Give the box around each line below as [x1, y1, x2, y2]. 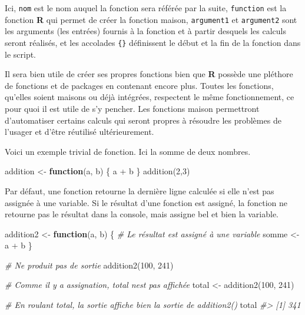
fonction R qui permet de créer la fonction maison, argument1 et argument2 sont [5, 13, 297, 25]
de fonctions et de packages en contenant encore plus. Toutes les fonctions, [5, 79, 274, 91]
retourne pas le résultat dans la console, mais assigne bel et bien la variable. [5, 208, 279, 220]
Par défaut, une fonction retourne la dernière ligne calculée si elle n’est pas [5, 184, 274, 197]
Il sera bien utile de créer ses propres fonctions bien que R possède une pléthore [5, 68, 293, 80]
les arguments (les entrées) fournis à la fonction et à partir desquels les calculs [5, 25, 287, 37]
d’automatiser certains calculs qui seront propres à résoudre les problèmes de [5, 114, 281, 126]
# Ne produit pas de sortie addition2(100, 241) [5, 258, 174, 271]
